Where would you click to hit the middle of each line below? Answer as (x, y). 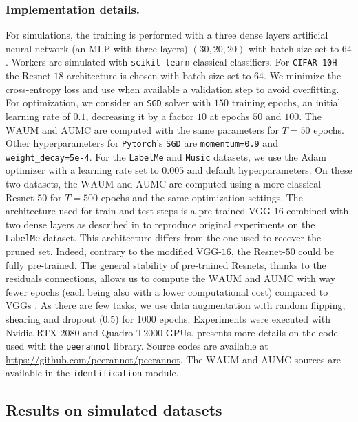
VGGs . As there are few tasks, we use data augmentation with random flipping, (176, 305)
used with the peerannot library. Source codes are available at (137, 346)
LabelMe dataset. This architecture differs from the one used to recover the (164, 238)
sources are (317, 359)
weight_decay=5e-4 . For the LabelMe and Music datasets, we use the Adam (166, 156)
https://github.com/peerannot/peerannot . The (104, 359)
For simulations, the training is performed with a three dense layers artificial (167, 35)
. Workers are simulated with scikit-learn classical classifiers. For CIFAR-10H (171, 62)
